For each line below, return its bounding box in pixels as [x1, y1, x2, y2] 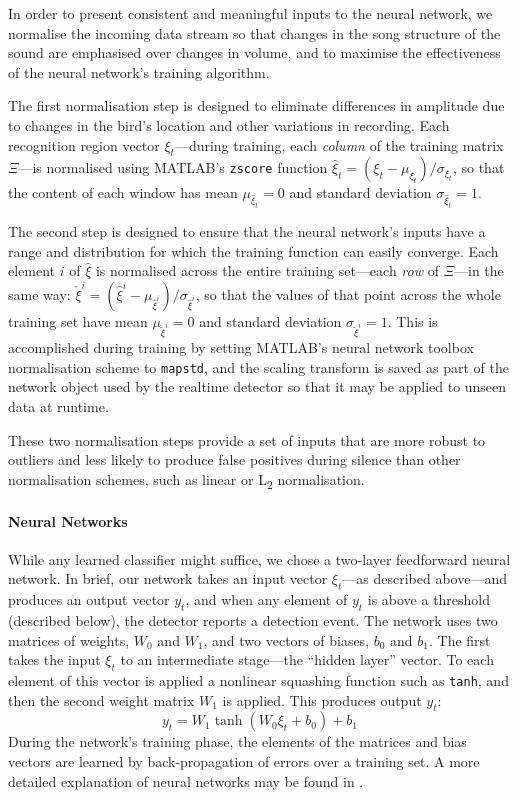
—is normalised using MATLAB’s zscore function [18, 157, 328, 178]
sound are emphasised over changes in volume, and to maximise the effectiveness [8, 42, 501, 63]
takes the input [8, 649, 101, 670]
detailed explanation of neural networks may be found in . [8, 770, 364, 791]
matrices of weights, [8, 629, 130, 650]
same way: [8, 283, 71, 304]
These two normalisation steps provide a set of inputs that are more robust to [8, 429, 486, 450]
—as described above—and [342, 568, 508, 589]
